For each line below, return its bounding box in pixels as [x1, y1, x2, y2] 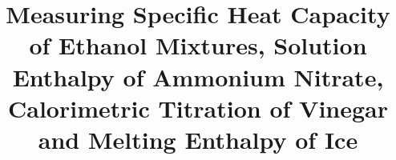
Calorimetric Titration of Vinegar [7, 91, 388, 124]
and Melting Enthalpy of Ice [38, 122, 358, 155]
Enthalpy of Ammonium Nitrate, [12, 60, 384, 93]
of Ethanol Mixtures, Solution [29, 29, 367, 62]
